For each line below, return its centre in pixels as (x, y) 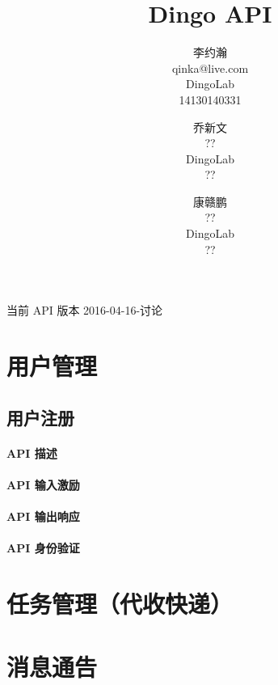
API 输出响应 (43, 516)
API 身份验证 (43, 548)
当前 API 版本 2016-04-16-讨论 (85, 310)
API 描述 (32, 452)
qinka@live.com (210, 68)
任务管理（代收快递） (120, 603)
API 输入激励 (43, 484)
